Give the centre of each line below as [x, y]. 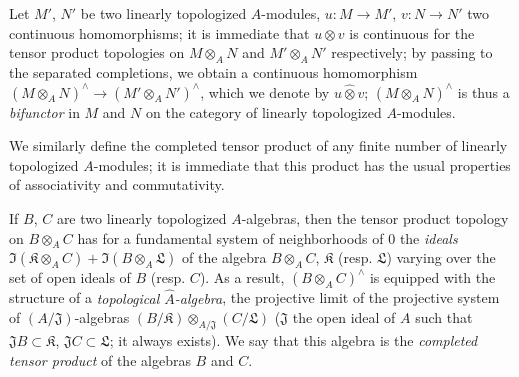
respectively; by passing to [412, 52]
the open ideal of [344, 317]
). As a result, [242, 277]
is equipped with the [432, 277]
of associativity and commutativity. [117, 184]
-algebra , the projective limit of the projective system [337, 297]
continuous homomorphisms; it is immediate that [159, 32]
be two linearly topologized [163, 13]
